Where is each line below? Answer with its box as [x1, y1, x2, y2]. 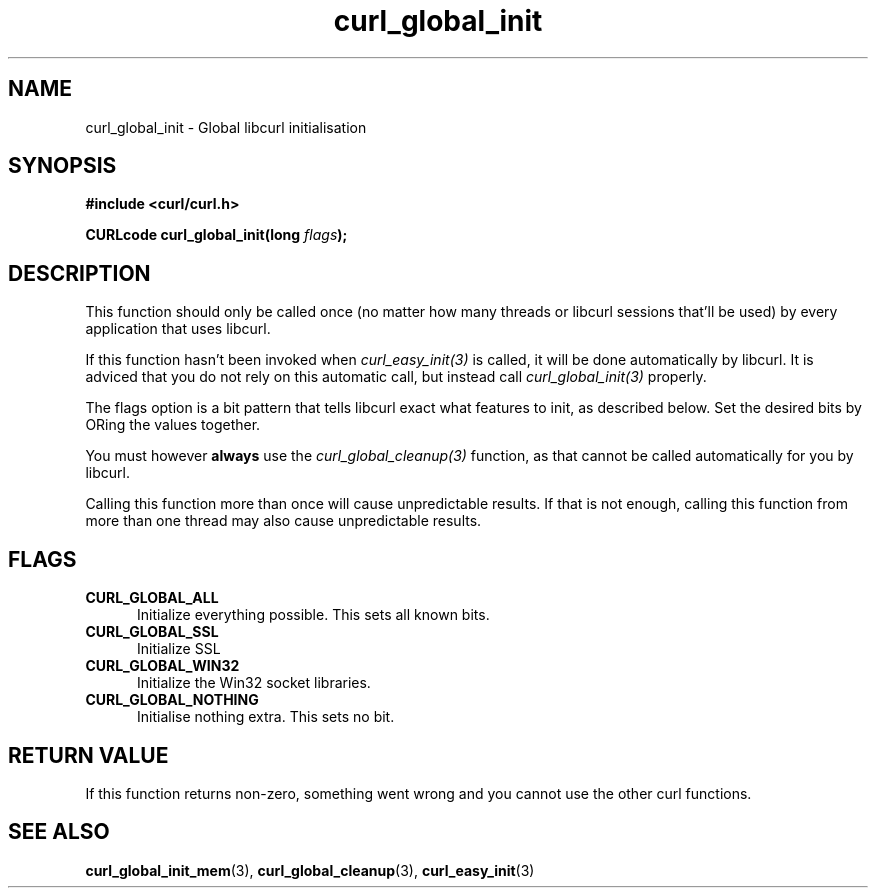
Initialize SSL [137, 640, 221, 658]
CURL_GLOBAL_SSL [85, 623, 219, 641]
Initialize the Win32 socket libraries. [137, 674, 371, 692]
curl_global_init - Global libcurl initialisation [85, 118, 367, 136]
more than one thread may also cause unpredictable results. [85, 512, 482, 530]
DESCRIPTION [8, 260, 151, 286]
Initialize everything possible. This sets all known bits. [137, 606, 490, 624]
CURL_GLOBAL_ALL [85, 589, 219, 607]
